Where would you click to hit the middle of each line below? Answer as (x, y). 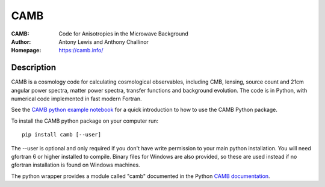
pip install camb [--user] (62, 135)
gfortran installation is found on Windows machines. (76, 165)
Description (34, 68)
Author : (21, 41)
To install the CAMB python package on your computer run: (85, 121)
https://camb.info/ (81, 51)
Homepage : (26, 51)
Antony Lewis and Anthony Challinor (104, 41)
